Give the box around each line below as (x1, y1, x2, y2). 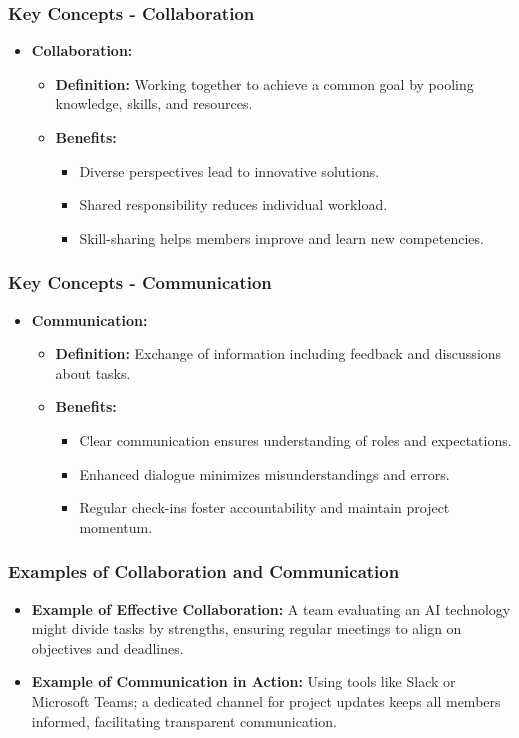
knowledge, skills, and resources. (55, 93, 253, 114)
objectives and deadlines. (31, 637, 184, 658)
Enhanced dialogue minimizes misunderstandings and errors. (79, 463, 450, 484)
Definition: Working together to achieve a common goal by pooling (55, 73, 474, 94)
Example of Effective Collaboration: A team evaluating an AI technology (31, 598, 511, 619)
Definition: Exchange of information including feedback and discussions (55, 343, 502, 364)
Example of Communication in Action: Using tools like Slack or (31, 671, 456, 692)
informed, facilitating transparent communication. (31, 710, 337, 731)
